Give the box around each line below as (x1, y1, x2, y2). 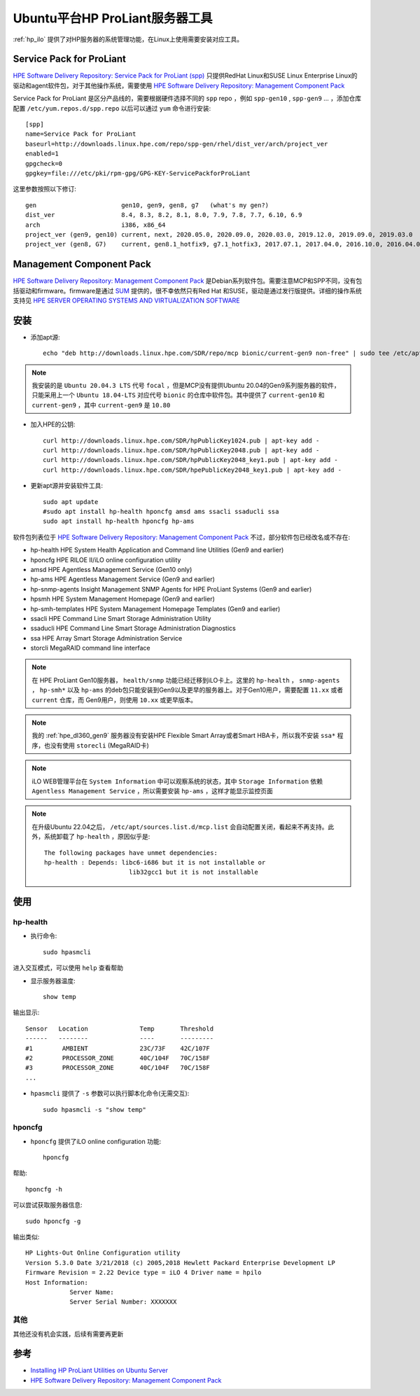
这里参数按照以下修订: (13, 185, 77, 193)
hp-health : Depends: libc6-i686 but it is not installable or (44, 858, 266, 866)
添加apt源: (30, 333, 61, 341)
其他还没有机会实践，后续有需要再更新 (13, 1329, 124, 1338)
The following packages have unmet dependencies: (44, 849, 218, 857)
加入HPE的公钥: (30, 420, 76, 428)
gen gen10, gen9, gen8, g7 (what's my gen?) (25, 201, 269, 209)
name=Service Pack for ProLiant (25, 130, 136, 138)
